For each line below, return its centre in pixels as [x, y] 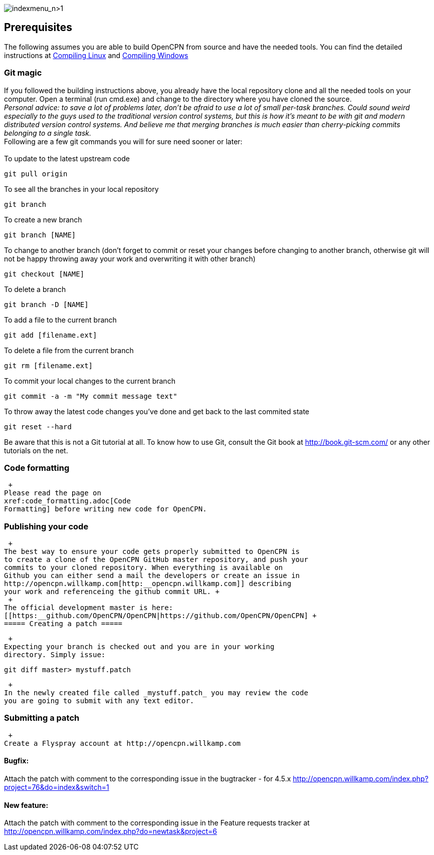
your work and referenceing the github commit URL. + [112, 592]
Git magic [23, 73]
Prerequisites [38, 28]
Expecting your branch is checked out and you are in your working [139, 647]
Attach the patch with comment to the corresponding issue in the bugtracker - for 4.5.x [148, 779]
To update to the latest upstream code [67, 158]
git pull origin [36, 174]
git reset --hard [38, 426]
